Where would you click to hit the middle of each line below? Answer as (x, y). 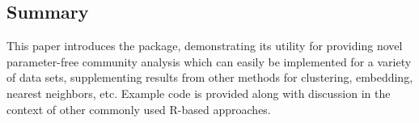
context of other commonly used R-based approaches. (139, 109)
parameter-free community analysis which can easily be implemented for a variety (209, 61)
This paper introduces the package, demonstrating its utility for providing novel (205, 46)
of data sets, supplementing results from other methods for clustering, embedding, (210, 77)
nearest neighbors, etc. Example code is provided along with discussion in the (199, 93)
